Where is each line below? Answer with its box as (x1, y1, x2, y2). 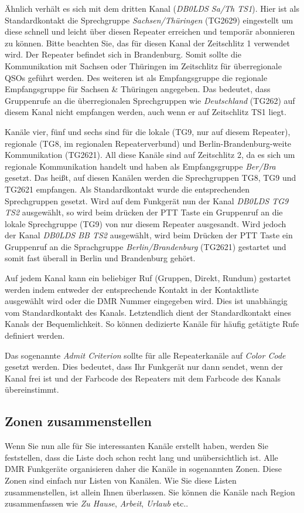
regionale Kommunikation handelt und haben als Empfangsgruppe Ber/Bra (5, 160, 276, 172)
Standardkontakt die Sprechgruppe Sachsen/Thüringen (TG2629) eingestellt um (5, 14, 293, 26)
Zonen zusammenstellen (5, 412, 152, 430)
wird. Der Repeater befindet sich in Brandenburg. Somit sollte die (5, 48, 241, 60)
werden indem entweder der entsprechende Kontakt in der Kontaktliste (5, 283, 259, 295)
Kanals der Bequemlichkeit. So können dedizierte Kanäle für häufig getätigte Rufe (5, 318, 299, 330)
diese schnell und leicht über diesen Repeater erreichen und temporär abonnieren (5, 25, 295, 38)
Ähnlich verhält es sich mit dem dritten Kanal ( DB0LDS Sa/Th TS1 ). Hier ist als (5, 2, 299, 14)
